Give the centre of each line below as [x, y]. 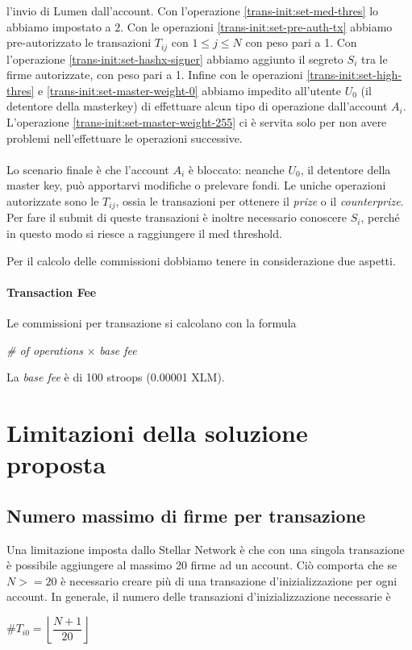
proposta [56, 464]
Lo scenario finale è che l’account [88, 169]
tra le [374, 58]
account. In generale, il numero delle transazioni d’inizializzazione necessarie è [199, 596]
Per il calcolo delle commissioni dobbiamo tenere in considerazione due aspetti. [201, 260]
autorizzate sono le [53, 200]
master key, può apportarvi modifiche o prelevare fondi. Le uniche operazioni [196, 185]
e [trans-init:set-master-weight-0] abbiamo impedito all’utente [189, 90]
